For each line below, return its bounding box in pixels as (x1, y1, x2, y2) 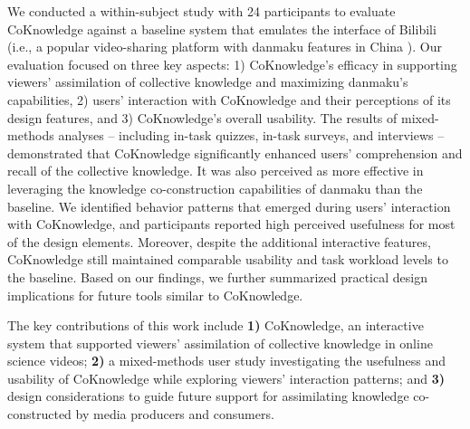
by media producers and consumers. (75, 405, 274, 424)
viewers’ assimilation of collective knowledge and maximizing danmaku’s (7, 72, 408, 91)
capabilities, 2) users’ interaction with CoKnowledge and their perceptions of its (7, 90, 451, 109)
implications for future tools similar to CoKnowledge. (7, 285, 303, 304)
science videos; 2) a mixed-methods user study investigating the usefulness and (7, 351, 446, 370)
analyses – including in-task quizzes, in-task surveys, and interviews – (58, 126, 445, 145)
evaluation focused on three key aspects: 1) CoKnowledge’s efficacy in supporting (7, 54, 457, 73)
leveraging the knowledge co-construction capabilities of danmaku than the (7, 178, 423, 197)
